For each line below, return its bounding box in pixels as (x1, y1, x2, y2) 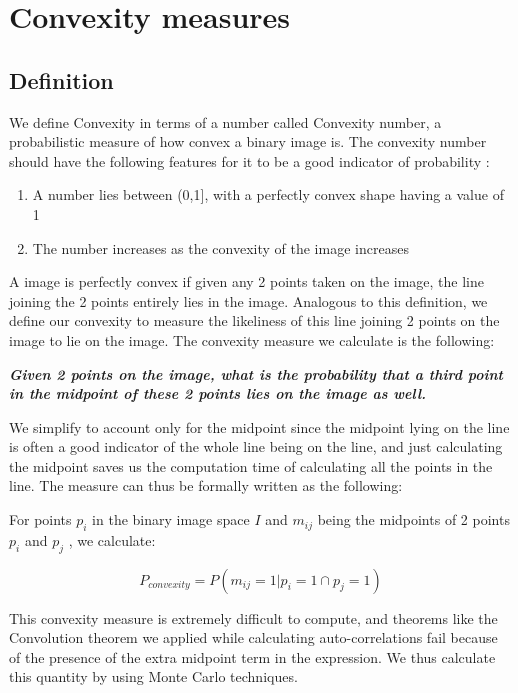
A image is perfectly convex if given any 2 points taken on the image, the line (9, 271, 484, 292)
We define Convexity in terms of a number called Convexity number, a (9, 111, 442, 132)
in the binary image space (92, 509, 250, 530)
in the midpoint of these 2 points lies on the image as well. (9, 383, 427, 404)
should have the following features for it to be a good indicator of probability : (9, 150, 490, 171)
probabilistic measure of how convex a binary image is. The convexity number (9, 131, 487, 152)
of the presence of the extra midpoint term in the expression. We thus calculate (9, 646, 496, 667)
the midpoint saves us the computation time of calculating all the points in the (9, 455, 493, 476)
